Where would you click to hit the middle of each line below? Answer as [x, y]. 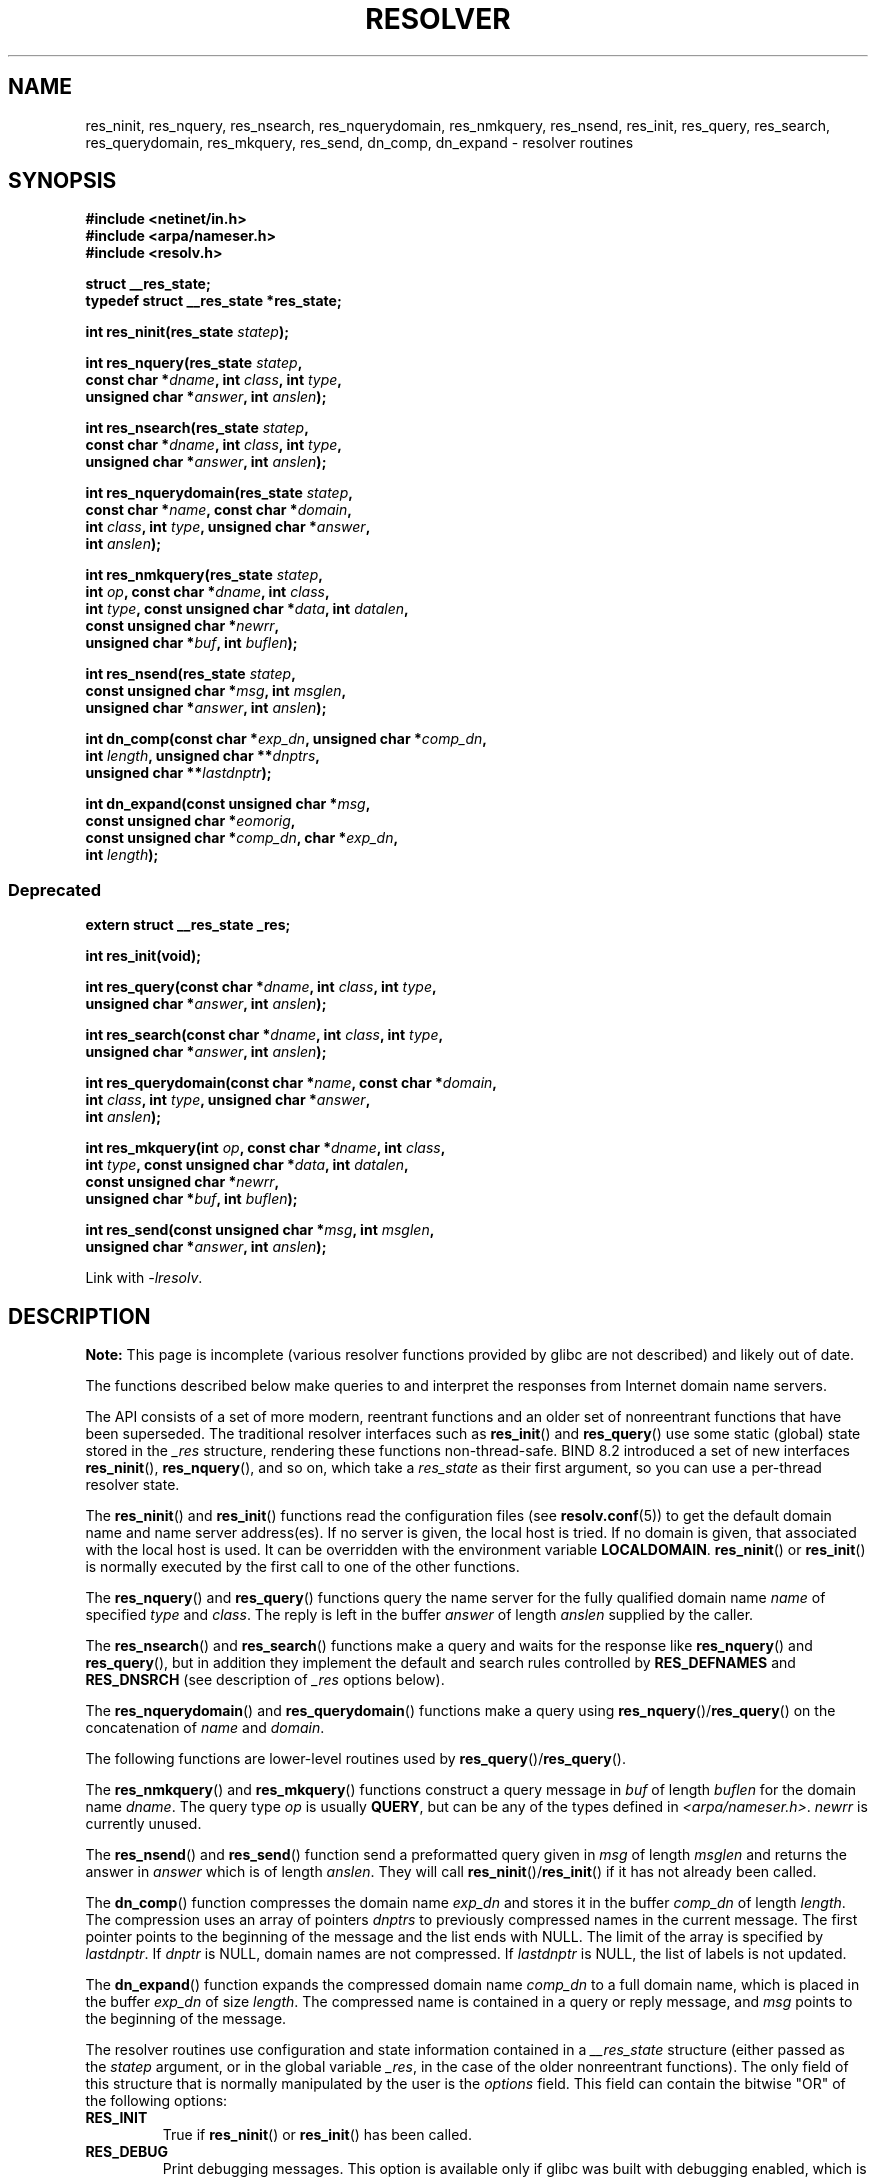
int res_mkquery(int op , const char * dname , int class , [265, 1148]
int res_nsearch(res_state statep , [197, 428]
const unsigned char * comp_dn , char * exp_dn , [242, 838]
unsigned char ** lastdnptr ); [178, 773]
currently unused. [143, 1824]
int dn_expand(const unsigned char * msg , [228, 804]
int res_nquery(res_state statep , [194, 363]
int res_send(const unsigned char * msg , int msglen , [260, 1230]
